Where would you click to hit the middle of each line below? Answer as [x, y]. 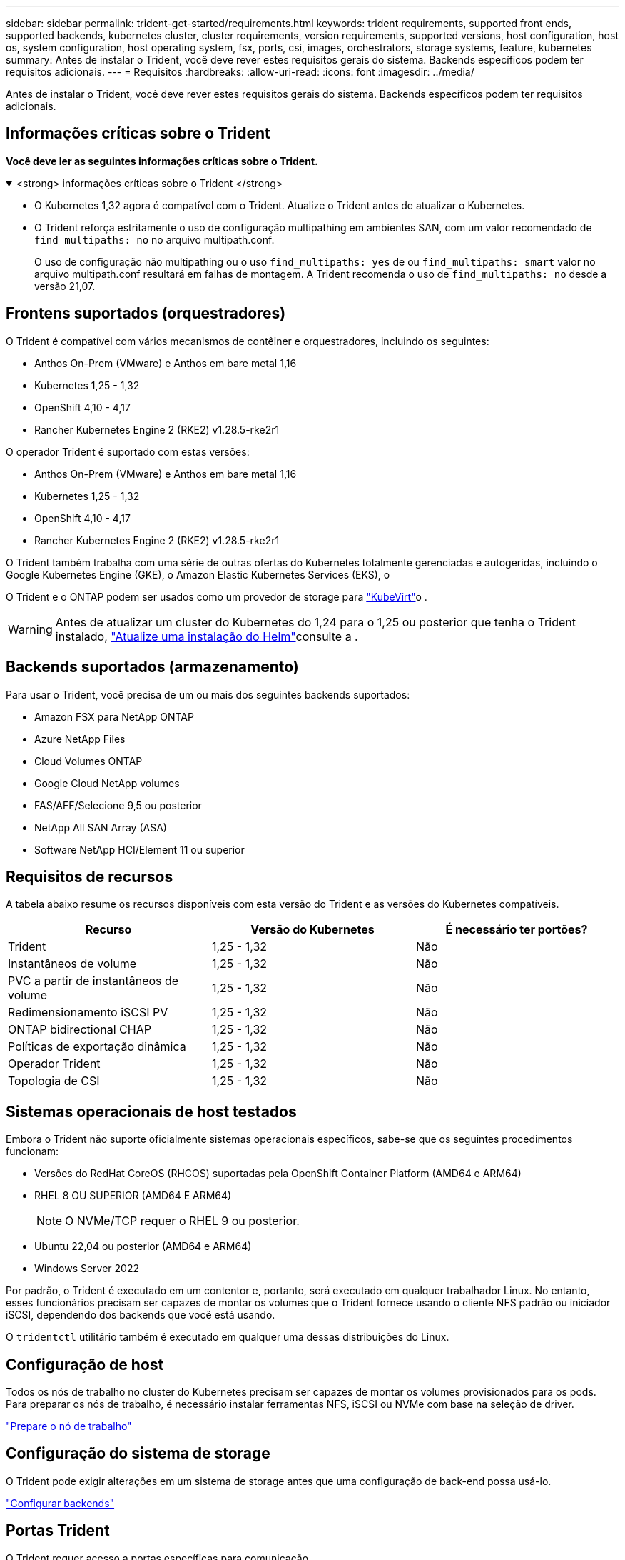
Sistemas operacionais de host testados [151, 1111]
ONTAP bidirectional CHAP [80, 1030]
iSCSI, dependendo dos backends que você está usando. [141, 1315]
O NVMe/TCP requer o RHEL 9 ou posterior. [182, 1221]
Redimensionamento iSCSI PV [88, 1012]
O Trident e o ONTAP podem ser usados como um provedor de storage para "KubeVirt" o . [217, 596]
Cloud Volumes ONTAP [88, 761]
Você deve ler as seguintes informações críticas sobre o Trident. [162, 161]
